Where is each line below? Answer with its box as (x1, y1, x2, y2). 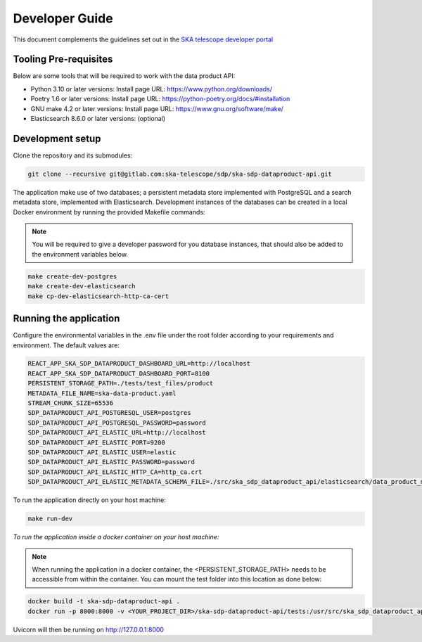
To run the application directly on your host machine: (13, 496, 167, 504)
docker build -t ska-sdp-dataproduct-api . (27, 598, 181, 605)
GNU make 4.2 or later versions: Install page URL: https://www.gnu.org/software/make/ (30, 104, 284, 113)
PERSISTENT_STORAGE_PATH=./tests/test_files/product (27, 380, 214, 387)
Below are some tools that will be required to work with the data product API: (13, 72, 236, 80)
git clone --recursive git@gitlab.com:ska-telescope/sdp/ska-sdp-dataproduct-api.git (27, 169, 332, 178)
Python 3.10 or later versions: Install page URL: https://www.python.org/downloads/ (30, 84, 272, 93)
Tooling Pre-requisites (13, 53, 113, 65)
